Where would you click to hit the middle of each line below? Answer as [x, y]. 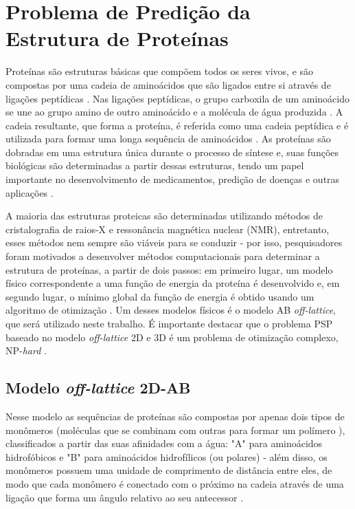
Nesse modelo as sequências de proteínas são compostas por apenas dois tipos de [175, 416]
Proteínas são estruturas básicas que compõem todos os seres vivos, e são [160, 71]
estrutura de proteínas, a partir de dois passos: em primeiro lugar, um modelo [169, 269]
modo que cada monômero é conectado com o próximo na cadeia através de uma [175, 483]
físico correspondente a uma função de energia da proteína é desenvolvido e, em [173, 283]
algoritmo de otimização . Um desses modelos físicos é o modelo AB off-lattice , [171, 310]
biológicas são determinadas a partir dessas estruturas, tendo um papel [155, 165]
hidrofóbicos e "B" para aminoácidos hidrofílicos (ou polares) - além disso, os [167, 456]
